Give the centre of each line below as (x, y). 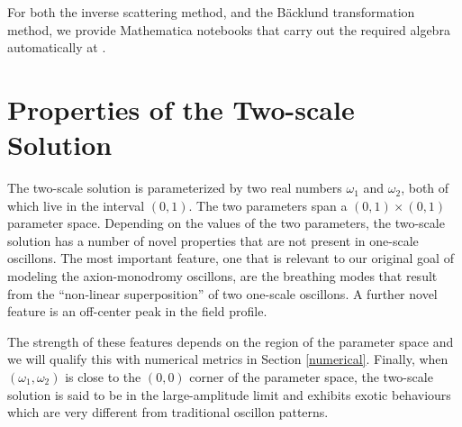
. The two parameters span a (268, 205)
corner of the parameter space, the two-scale (311, 377)
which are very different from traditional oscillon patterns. (168, 412)
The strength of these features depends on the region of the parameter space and (231, 341)
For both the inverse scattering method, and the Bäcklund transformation (211, 12)
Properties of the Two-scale (181, 109)
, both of (425, 188)
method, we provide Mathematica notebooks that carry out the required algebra (229, 29)
